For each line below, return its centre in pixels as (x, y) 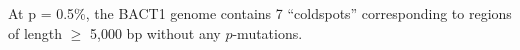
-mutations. (267, 32)
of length (35, 32)
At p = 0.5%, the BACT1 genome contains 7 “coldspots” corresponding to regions (260, 13)
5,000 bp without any (155, 32)
